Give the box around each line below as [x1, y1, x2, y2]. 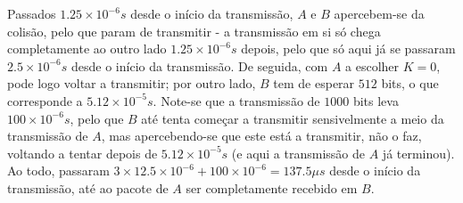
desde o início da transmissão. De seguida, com [71, 56, 328, 75]
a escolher [345, 56, 400, 75]
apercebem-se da [334, 4, 425, 22]
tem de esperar [273, 74, 355, 93]
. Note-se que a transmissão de [153, 91, 320, 110]
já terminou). [382, 143, 455, 162]
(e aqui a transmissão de [231, 143, 366, 162]
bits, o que [381, 74, 439, 93]
